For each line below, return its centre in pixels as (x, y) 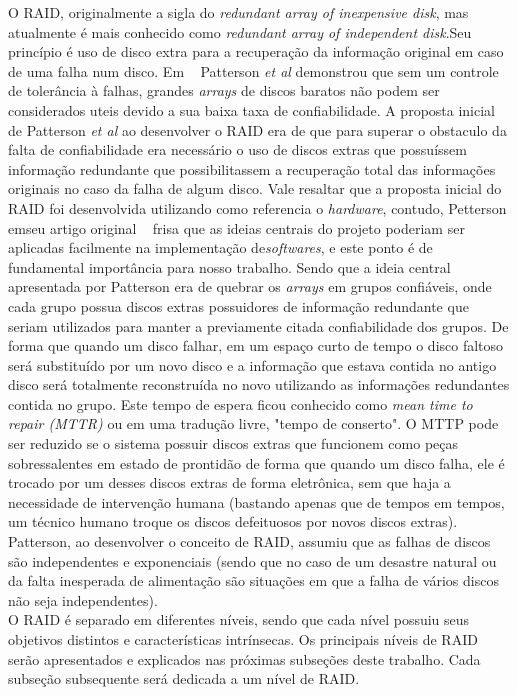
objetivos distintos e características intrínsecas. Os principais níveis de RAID (243, 639)
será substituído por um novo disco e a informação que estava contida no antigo (252, 364)
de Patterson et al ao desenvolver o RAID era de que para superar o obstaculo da (257, 129)
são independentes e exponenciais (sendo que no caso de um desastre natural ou (252, 560)
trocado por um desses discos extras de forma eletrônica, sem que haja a (229, 482)
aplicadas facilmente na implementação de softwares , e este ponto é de (220, 247)
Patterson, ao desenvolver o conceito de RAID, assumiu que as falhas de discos (249, 541)
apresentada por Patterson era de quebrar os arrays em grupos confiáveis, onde (250, 286)
